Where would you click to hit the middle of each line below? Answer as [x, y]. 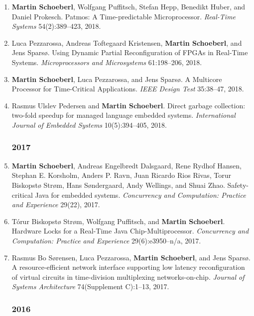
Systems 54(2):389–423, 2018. [56, 26]
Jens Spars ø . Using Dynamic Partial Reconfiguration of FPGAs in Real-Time [130, 52]
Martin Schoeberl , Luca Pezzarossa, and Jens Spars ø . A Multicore [117, 79]
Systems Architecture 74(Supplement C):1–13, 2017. [90, 286]
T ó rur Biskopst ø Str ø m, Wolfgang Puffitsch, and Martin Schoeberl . [118, 221]
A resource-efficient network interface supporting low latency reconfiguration [128, 267]
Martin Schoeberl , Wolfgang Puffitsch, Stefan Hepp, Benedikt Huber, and [128, 6]
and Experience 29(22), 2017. [56, 204]
